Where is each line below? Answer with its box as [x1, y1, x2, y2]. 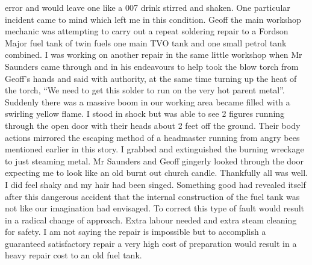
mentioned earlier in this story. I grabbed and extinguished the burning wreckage [5, 143, 304, 155]
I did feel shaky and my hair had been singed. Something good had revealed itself [5, 178, 306, 190]
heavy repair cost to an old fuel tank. [5, 249, 142, 261]
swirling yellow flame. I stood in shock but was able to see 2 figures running [5, 107, 285, 120]
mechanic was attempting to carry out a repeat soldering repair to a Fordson [5, 25, 289, 37]
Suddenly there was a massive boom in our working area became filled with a [5, 95, 290, 108]
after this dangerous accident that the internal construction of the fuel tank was [5, 190, 300, 202]
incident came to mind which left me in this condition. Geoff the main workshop [5, 13, 301, 25]
